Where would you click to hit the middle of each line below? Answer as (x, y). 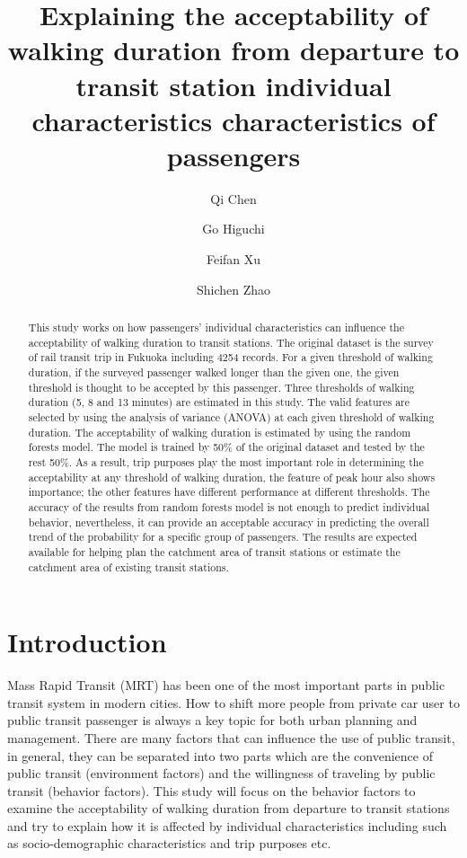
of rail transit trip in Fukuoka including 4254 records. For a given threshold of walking (230, 357)
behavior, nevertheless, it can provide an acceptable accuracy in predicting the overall (229, 522)
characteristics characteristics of (233, 120)
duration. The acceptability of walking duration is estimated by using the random (220, 432)
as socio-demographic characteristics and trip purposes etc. (169, 843)
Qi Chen (233, 198)
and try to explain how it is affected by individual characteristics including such (227, 825)
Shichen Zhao (233, 289)
